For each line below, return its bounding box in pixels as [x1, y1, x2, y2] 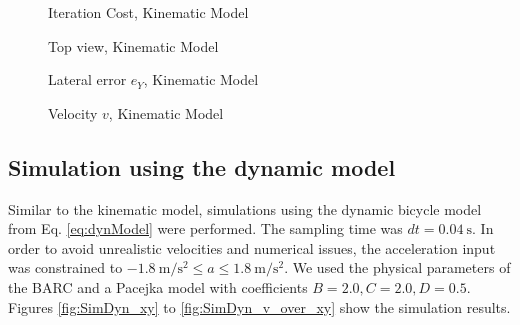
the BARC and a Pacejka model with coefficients [8, 276, 308, 297]
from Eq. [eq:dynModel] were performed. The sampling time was [8, 218, 403, 239]
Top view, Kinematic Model [48, 35, 219, 56]
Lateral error [48, 69, 127, 90]
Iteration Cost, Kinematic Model [48, 2, 249, 22]
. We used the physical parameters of [284, 257, 511, 278]
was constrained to [8, 257, 123, 278]
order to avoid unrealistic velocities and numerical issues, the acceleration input [8, 237, 496, 258]
